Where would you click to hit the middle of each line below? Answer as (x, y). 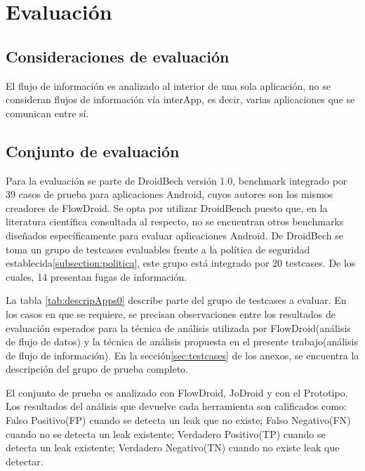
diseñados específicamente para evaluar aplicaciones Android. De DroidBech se (174, 235)
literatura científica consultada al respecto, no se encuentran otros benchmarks (175, 221)
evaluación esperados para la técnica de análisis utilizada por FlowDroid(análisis (178, 327)
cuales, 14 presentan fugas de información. (97, 276)
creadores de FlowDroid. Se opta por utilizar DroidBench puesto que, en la (167, 207)
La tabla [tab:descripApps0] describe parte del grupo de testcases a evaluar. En (176, 300)
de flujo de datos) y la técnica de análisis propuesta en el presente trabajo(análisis (182, 341)
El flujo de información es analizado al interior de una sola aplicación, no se (168, 85)
